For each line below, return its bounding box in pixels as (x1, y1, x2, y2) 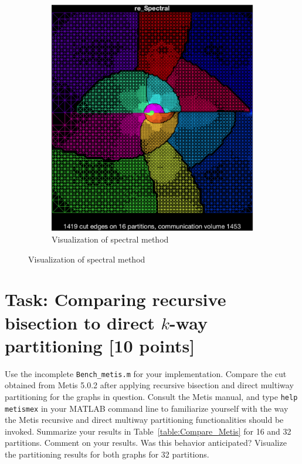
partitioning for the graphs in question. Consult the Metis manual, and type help (5, 390, 298, 402)
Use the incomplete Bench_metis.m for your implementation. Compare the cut (5, 367, 287, 379)
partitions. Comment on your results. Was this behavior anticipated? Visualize (5, 436, 287, 449)
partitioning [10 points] (5, 333, 195, 357)
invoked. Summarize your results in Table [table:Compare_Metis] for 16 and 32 (5, 425, 291, 437)
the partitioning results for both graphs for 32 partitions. (5, 448, 209, 460)
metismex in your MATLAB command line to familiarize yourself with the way (5, 402, 289, 414)
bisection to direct (5, 310, 155, 334)
